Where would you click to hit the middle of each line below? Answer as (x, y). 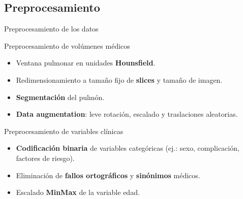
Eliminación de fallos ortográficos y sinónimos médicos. (108, 175)
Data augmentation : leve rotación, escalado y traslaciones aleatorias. (127, 114)
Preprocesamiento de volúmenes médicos (67, 45)
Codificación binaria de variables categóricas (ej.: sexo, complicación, (128, 148)
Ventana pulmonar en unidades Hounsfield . (86, 63)
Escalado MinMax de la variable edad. (78, 192)
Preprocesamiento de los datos (51, 29)
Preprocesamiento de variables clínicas (64, 131)
